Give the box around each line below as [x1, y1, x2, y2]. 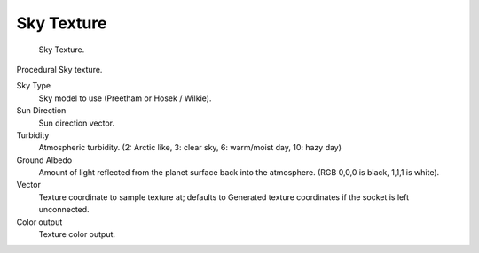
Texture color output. [38, 229, 115, 240]
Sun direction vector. [38, 118, 115, 128]
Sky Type [16, 80, 51, 91]
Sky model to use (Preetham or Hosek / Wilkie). [38, 93, 212, 103]
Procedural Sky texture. [16, 64, 103, 74]
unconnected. [38, 204, 90, 215]
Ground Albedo [16, 155, 73, 165]
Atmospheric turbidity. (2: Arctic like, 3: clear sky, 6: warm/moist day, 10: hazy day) [38, 142, 342, 153]
